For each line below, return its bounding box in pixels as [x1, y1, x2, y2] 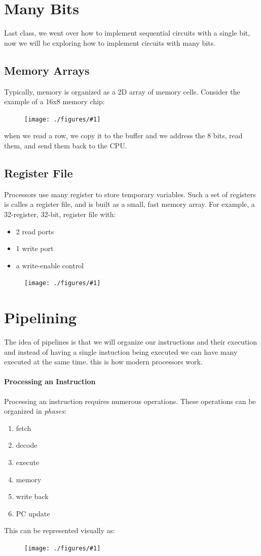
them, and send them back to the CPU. [4, 140, 127, 150]
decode [16, 440, 38, 450]
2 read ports [16, 226, 54, 236]
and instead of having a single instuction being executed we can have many [4, 346, 238, 357]
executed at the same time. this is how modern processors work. [4, 356, 203, 367]
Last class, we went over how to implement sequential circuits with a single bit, [4, 27, 250, 38]
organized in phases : [4, 406, 66, 416]
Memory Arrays [4, 62, 90, 78]
